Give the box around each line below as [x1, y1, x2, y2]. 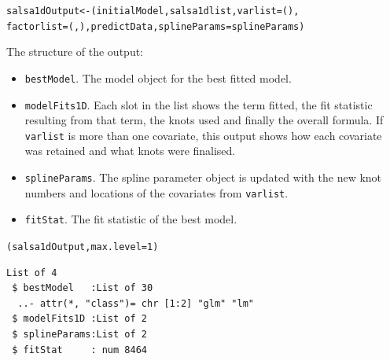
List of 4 [6, 267, 57, 278]
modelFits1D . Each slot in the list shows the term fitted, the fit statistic [24, 96, 373, 112]
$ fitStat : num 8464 [12, 344, 147, 355]
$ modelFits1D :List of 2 [12, 313, 147, 325]
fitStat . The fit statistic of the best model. [24, 211, 237, 227]
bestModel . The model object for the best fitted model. [24, 69, 292, 86]
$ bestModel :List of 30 [12, 282, 153, 294]
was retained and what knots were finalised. [24, 142, 236, 159]
